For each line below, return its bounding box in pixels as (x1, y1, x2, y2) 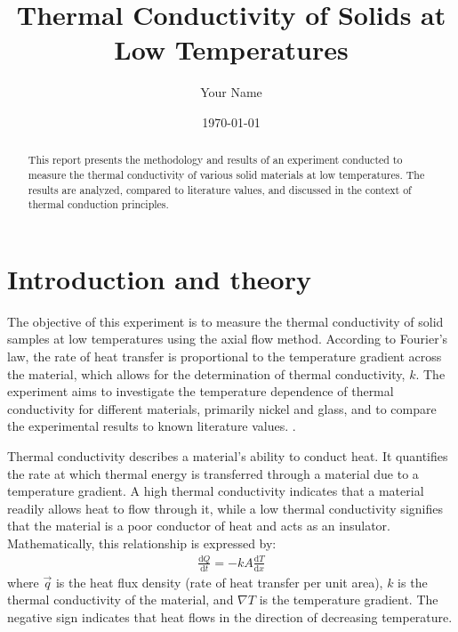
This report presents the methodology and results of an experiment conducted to (28, 152, 403, 167)
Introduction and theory (7, 260, 311, 296)
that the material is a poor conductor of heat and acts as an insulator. (7, 516, 390, 535)
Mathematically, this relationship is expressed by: (7, 533, 277, 552)
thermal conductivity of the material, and (7, 590, 234, 609)
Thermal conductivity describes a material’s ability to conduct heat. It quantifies (7, 447, 448, 466)
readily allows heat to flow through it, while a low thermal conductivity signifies (7, 498, 443, 517)
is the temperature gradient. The (259, 590, 438, 609)
